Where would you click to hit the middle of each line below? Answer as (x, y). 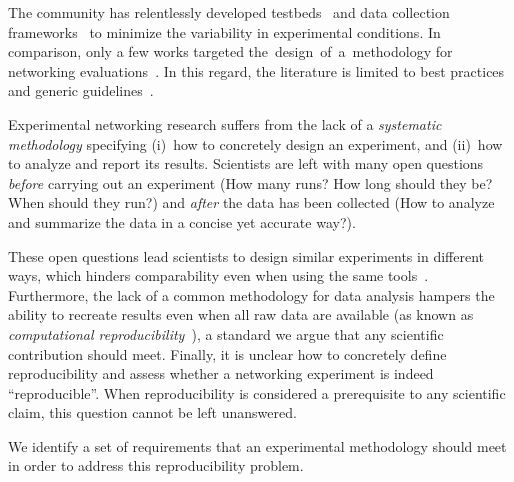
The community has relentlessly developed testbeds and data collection (229, 12)
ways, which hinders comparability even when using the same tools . (218, 275)
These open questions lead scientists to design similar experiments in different (246, 255)
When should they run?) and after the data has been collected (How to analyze (251, 202)
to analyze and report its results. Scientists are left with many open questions (246, 163)
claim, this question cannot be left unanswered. (152, 412)
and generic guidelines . (81, 90)
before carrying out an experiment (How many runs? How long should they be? (250, 182)
